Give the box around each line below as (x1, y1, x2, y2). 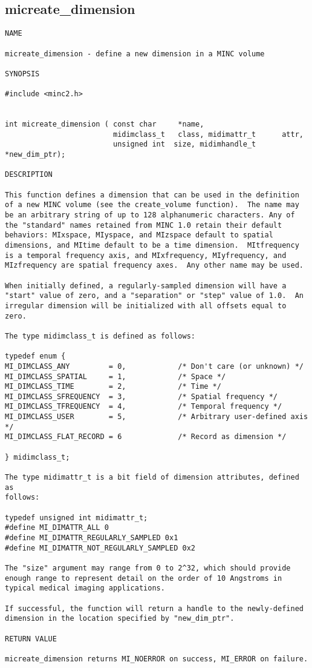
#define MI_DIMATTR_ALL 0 (5, 523, 109, 532)
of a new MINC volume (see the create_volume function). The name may (5, 200, 299, 210)
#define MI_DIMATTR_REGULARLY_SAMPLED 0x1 (5, 534, 178, 543)
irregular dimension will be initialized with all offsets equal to (5, 301, 287, 310)
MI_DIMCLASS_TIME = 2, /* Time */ (5, 382, 221, 391)
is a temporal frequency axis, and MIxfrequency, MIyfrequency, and (5, 251, 287, 260)
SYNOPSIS (5, 69, 40, 78)
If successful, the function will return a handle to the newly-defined (5, 604, 304, 613)
